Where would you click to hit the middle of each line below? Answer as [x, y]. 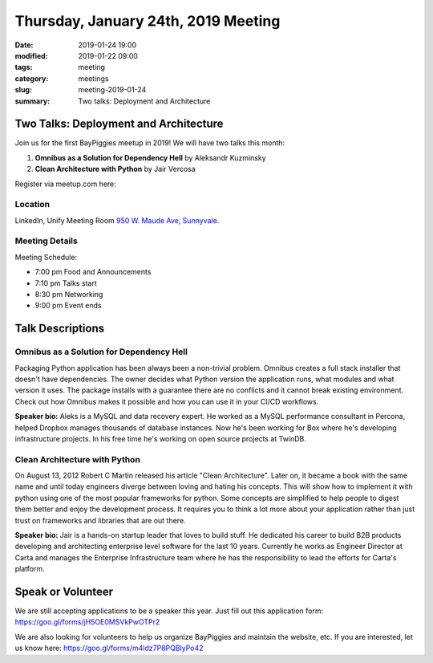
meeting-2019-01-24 [112, 90]
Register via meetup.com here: [65, 184]
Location [32, 205]
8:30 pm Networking [69, 295]
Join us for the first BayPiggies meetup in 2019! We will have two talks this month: [150, 143]
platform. [30, 569]
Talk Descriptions [59, 329]
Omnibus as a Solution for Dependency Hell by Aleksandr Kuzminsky [150, 157]
